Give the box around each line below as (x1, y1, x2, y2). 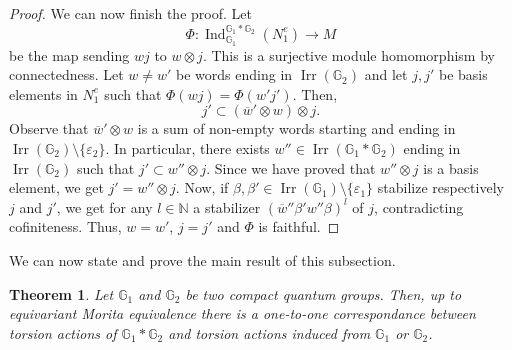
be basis (438, 64, 488, 85)
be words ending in (176, 64, 293, 85)
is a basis (423, 157, 479, 178)
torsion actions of (9, 322, 117, 343)
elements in (9, 83, 78, 104)
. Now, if (175, 177, 229, 198)
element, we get (9, 177, 104, 198)
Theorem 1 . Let (9, 283, 114, 304)
